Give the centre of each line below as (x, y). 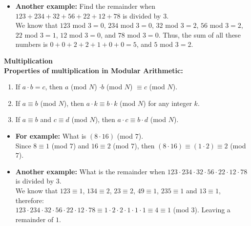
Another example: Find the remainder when (85, 6)
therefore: (30, 200)
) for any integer (167, 103)
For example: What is (51, 135)
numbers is (31, 44)
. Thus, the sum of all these (199, 34)
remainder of (34, 219)
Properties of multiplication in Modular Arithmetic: (94, 70)
